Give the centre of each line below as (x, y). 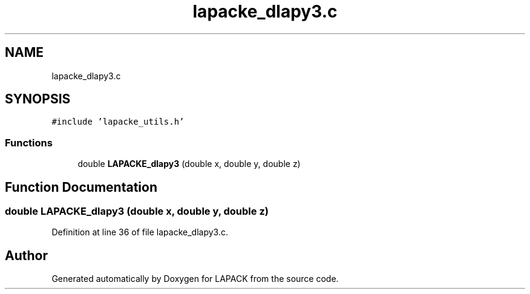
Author (26, 255)
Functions (29, 142)
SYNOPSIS (38, 99)
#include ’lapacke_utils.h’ (118, 122)
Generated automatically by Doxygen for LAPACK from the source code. (195, 279)
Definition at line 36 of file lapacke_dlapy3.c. (140, 232)
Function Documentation (81, 187)
